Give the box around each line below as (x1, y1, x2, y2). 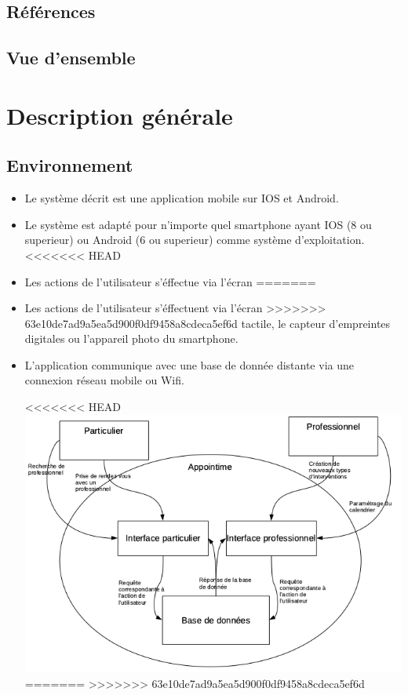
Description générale (6, 99, 233, 131)
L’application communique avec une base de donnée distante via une (24, 356, 354, 373)
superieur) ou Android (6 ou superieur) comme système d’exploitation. (24, 231, 365, 248)
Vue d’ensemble (6, 45, 136, 70)
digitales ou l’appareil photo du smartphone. (24, 330, 239, 347)
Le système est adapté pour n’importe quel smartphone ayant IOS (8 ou (24, 216, 372, 232)
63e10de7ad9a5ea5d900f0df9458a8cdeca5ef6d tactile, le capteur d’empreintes (24, 315, 391, 331)
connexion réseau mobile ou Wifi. (24, 372, 184, 388)
